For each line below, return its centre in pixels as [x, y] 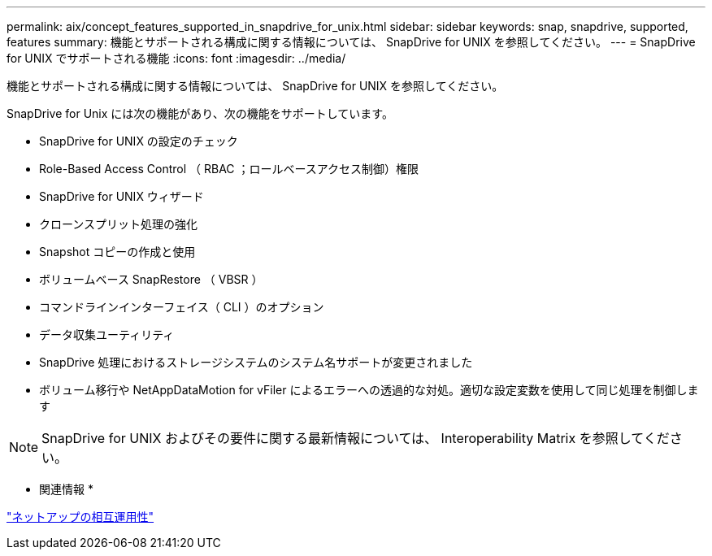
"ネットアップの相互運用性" [80, 517]
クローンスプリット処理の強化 [119, 224]
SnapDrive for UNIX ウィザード [122, 196]
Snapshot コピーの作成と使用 [117, 252]
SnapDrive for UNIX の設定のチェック [139, 141]
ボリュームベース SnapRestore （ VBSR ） [151, 279]
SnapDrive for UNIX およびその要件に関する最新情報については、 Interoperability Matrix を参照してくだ [356, 438]
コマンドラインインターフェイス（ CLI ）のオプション [182, 307]
